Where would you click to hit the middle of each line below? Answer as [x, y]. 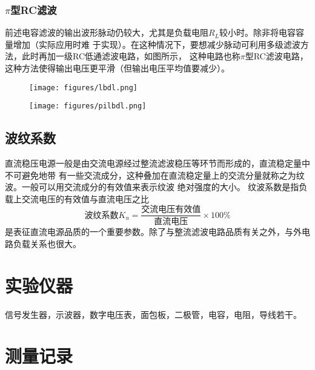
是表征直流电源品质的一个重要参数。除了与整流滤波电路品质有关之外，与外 [153, 232]
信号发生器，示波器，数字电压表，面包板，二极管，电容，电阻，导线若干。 [153, 314]
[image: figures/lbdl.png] [83, 88]
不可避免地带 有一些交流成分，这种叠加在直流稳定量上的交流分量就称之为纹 [155, 175]
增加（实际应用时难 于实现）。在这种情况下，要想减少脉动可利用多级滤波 [157, 44]
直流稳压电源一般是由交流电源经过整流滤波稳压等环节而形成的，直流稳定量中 [157, 163]
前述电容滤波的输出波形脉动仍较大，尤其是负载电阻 [107, 32]
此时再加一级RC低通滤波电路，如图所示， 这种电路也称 [131, 56]
